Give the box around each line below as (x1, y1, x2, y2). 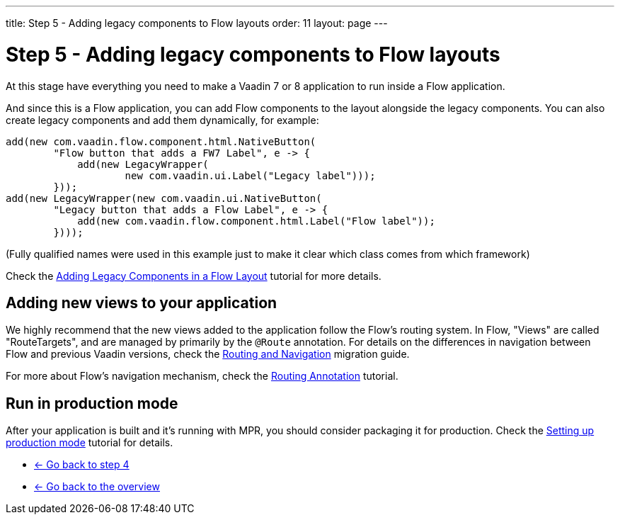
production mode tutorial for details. (6, 436, 173, 449)
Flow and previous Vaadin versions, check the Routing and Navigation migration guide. (6, 348, 410, 361)
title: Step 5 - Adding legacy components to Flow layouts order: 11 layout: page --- (6, 17, 388, 29)
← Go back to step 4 (34, 458, 130, 471)
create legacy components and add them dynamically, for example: (6, 113, 319, 126)
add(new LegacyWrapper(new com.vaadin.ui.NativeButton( (6, 192, 322, 204)
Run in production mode (6, 394, 178, 412)
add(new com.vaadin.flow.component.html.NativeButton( (6, 135, 316, 147)
